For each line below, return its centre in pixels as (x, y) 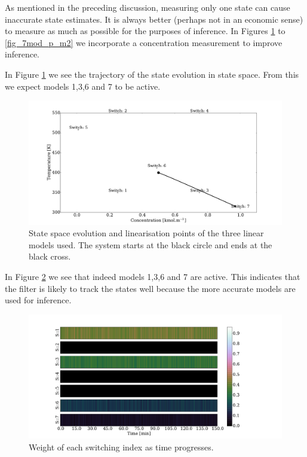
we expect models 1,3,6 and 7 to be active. (83, 86)
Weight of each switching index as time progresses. (121, 447)
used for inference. (38, 300)
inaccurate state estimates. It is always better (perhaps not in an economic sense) (154, 19)
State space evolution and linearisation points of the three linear (146, 233)
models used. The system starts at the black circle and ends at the (151, 244)
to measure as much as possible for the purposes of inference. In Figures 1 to (145, 31)
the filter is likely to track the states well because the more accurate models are (150, 288)
